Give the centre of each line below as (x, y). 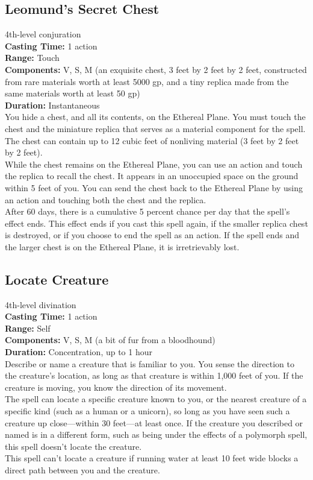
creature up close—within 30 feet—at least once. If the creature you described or (154, 422)
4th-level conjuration (43, 34)
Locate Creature (57, 279)
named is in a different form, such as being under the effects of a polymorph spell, (156, 434)
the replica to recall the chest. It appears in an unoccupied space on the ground (152, 176)
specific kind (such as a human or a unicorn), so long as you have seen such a (147, 411)
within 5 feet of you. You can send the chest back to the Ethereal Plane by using (154, 187)
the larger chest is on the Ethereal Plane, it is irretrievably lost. (122, 246)
